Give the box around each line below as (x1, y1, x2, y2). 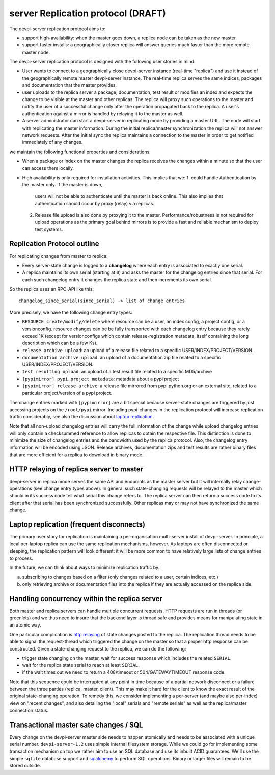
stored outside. (9, 763, 41, 769)
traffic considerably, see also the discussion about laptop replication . (9, 414, 154, 420)
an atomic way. (9, 622, 41, 628)
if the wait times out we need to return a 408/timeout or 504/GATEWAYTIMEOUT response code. (22, 669, 226, 676)
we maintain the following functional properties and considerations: (9, 148, 151, 155)
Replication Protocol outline (9, 240, 99, 248)
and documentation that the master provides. (22, 82, 117, 88)
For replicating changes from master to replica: (9, 253, 108, 259)
